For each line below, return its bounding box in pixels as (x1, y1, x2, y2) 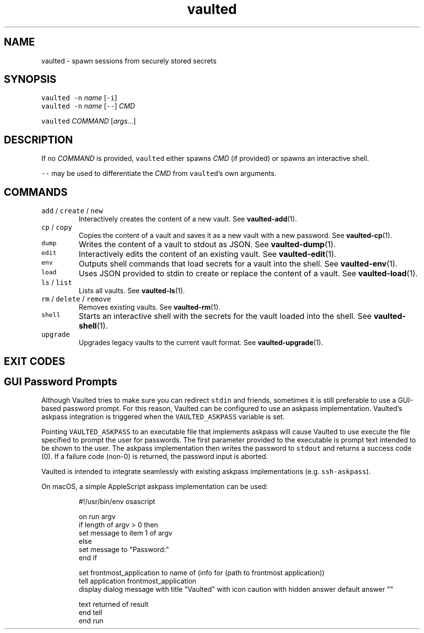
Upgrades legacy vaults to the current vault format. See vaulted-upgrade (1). (78, 338, 323, 347)
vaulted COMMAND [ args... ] (41, 117, 136, 126)
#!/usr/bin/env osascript (78, 497, 155, 506)
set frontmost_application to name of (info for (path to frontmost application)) (78, 569, 325, 577)
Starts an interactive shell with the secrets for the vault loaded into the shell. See (78, 311, 372, 321)
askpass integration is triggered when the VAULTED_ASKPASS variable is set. (41, 412, 285, 421)
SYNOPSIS (4, 73, 57, 86)
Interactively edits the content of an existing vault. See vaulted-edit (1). (78, 249, 336, 259)
